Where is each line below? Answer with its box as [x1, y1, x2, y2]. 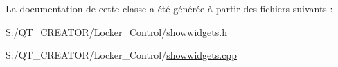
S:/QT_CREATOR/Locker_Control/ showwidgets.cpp [6, 48, 237, 62]
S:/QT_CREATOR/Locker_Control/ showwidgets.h [6, 24, 227, 39]
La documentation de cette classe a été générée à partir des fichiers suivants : [6, 1, 333, 15]
